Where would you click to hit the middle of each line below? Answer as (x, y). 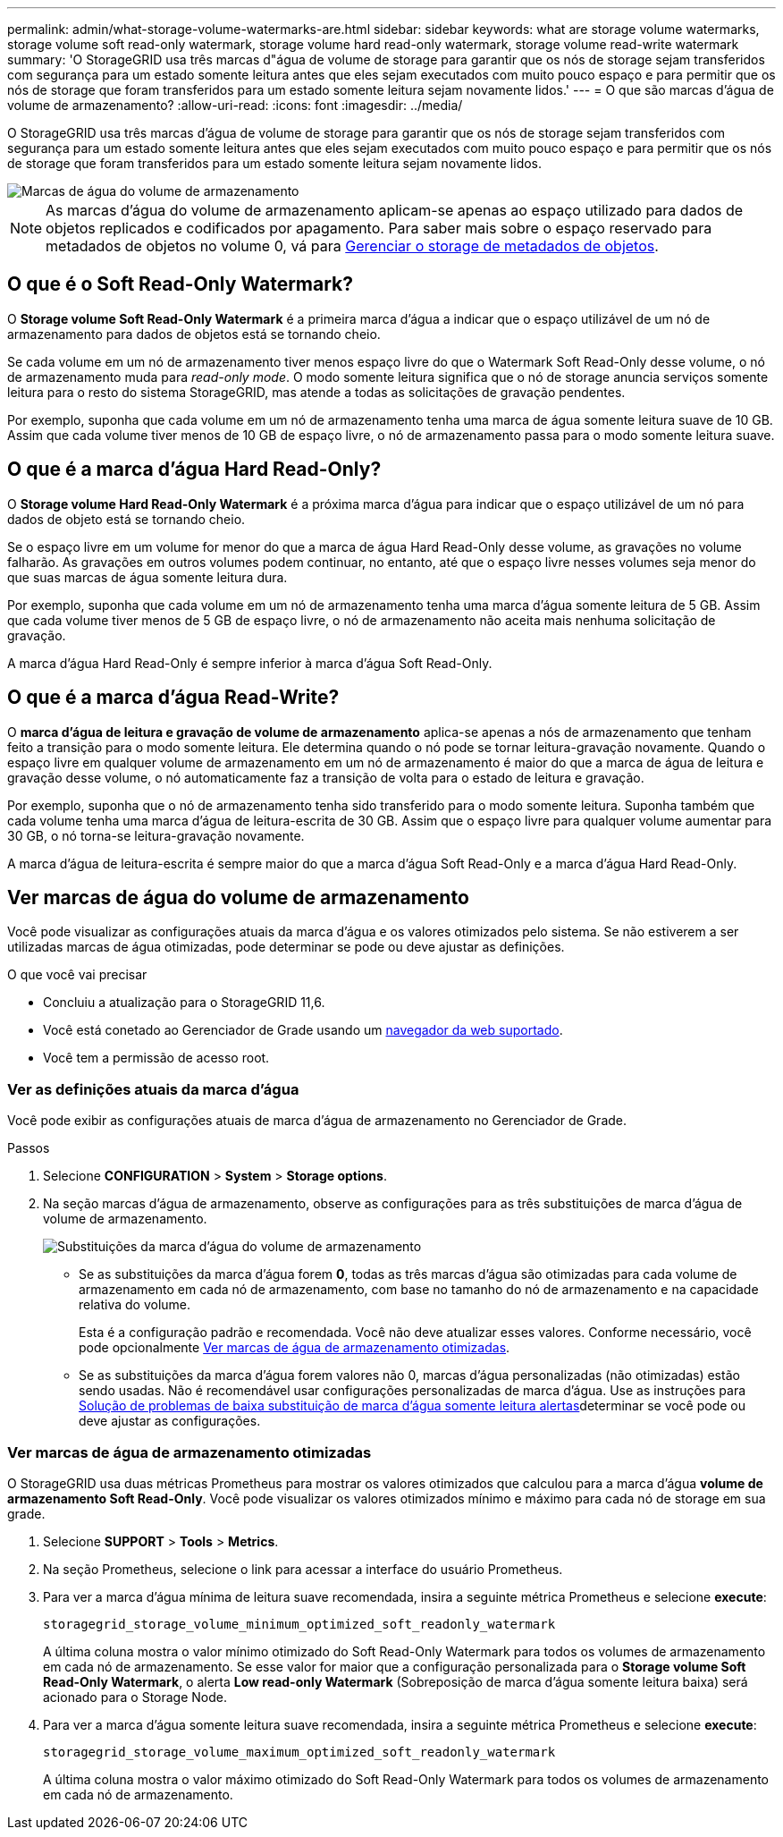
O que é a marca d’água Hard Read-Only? (194, 470)
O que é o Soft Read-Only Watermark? (181, 284)
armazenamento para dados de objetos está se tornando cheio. (194, 334)
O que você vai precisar (77, 975)
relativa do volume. (135, 1305)
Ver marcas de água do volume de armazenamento (238, 897)
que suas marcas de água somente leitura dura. (147, 577)
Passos (29, 1148)
